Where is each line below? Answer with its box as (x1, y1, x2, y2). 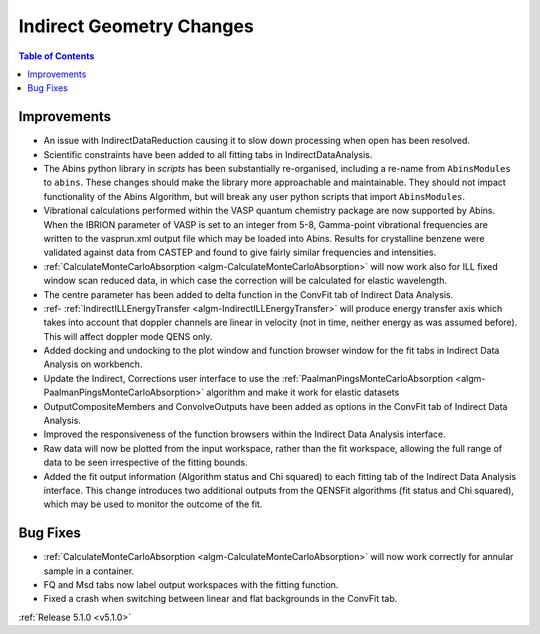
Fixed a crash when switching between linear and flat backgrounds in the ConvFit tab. (43, 593, 398, 605)
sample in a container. (43, 565, 135, 577)
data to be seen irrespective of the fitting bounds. (43, 456, 249, 469)
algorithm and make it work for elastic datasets (206, 386, 400, 399)
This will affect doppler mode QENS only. (43, 330, 213, 342)
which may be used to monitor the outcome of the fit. (43, 498, 263, 510)
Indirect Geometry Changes (18, 15, 254, 37)
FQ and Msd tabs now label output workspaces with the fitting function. (43, 579, 339, 591)
